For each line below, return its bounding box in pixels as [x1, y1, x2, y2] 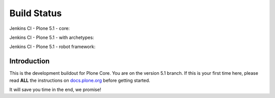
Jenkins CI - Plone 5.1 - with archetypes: [9, 34, 94, 40]
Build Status [9, 8, 62, 19]
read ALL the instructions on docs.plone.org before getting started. [9, 77, 150, 83]
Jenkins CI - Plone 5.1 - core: [9, 25, 70, 31]
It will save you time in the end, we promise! [9, 86, 101, 93]
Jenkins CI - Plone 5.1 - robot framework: [9, 43, 96, 50]
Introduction [9, 57, 50, 66]
